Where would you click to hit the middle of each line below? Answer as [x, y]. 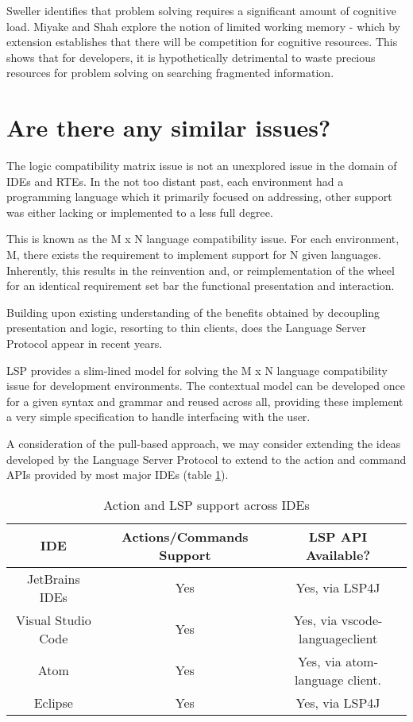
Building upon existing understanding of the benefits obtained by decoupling [193, 312]
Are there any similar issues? [169, 127]
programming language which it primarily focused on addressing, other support [199, 197]
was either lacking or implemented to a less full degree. [140, 212]
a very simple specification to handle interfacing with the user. [158, 417]
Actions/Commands [185, 536]
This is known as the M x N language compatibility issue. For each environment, [203, 239]
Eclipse [53, 702]
